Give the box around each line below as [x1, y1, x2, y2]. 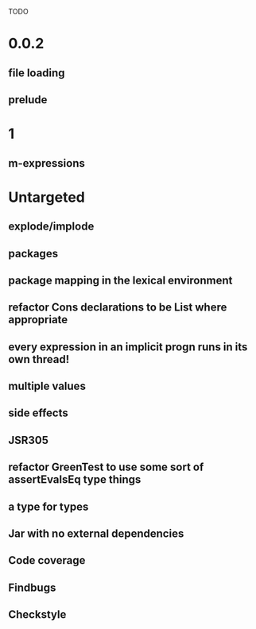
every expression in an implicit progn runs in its [8, 340, 248, 353]
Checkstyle [8, 608, 67, 622]
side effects [8, 407, 69, 420]
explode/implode [8, 220, 95, 233]
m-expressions [8, 156, 85, 170]
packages [8, 246, 58, 260]
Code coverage [8, 554, 86, 567]
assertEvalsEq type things [8, 473, 142, 487]
